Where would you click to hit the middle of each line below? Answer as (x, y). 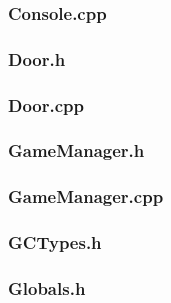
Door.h (37, 58)
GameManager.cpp (86, 196)
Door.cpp (46, 104)
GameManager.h (76, 150)
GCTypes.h (55, 242)
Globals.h (47, 287)
